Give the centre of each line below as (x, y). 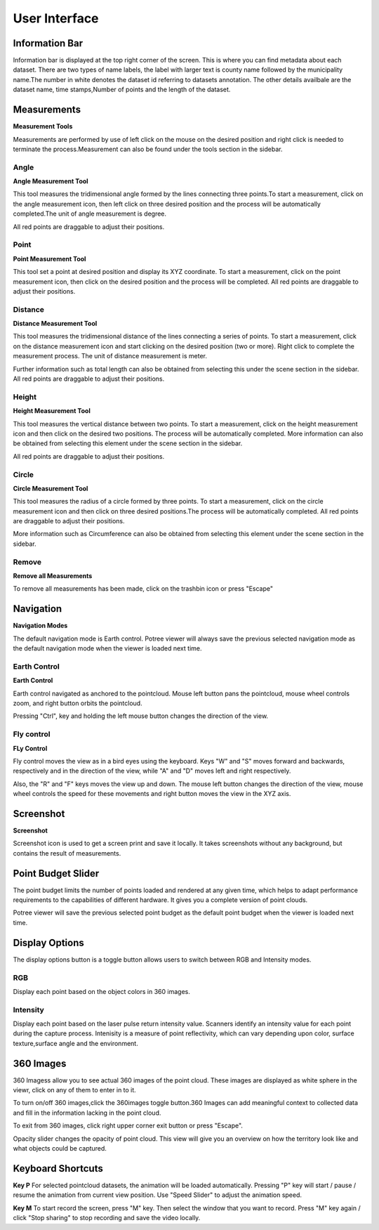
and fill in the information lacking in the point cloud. (87, 1113)
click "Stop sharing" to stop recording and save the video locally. (107, 1218)
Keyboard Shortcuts (58, 1169)
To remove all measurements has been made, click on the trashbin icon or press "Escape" (143, 589)
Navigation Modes (40, 626)
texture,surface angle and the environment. (75, 1043)
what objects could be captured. (60, 1149)
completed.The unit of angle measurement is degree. (90, 214)
